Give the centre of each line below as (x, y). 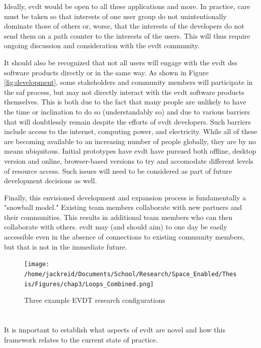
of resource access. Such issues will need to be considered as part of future (118, 170)
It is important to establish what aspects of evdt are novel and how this (115, 329)
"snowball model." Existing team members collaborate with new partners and (123, 207)
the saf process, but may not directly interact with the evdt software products (124, 92)
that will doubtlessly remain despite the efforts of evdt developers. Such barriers (127, 121)
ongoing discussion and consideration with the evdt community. (102, 45)
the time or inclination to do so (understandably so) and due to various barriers (127, 111)
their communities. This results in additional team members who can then (118, 217)
